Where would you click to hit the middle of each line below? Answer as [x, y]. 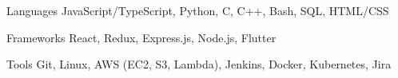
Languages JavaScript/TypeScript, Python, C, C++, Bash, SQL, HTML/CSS [198, 10]
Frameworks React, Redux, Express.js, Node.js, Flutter [141, 37]
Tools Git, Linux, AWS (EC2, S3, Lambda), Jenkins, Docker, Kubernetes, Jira [199, 64]
